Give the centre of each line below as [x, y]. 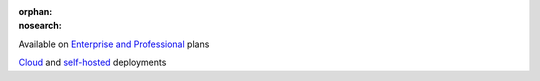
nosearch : [40, 26]
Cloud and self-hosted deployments [92, 62]
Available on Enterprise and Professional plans [114, 44]
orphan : [35, 11]
